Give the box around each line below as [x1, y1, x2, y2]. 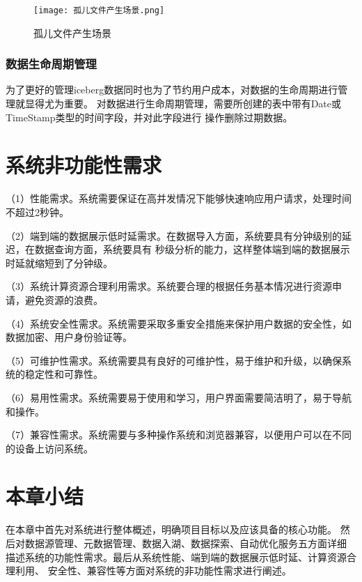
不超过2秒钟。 [6, 204, 69, 219]
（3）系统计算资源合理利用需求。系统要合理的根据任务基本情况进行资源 [6, 279, 332, 293]
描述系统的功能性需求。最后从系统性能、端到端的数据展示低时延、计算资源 [6, 549, 347, 564]
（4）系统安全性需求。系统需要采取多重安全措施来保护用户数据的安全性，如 [6, 316, 352, 330]
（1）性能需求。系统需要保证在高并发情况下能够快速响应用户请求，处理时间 [6, 191, 352, 206]
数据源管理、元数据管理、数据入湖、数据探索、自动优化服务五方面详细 [24, 536, 347, 550]
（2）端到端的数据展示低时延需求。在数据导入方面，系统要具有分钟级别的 [6, 228, 342, 243]
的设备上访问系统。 [6, 441, 93, 455]
